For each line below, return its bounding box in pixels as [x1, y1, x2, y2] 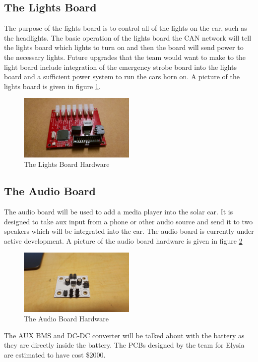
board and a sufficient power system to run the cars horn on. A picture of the [4, 71, 240, 82]
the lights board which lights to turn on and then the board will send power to [4, 42, 244, 52]
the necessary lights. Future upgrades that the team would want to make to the [4, 52, 246, 62]
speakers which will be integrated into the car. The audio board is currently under [4, 226, 254, 236]
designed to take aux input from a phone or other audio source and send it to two [4, 216, 253, 226]
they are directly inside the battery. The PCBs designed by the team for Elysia [4, 340, 245, 350]
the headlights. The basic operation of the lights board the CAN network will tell [4, 32, 252, 43]
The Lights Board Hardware [24, 159, 110, 169]
